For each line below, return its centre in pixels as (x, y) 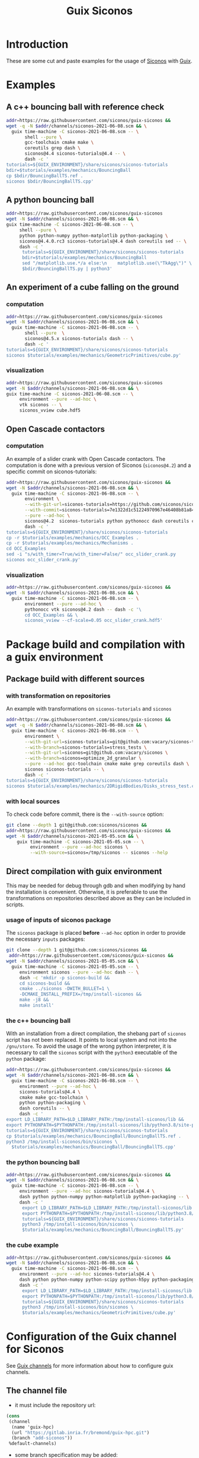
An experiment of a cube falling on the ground (93, 287)
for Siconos (35, 1349)
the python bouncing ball (43, 1162)
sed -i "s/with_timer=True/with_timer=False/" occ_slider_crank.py (91, 554)
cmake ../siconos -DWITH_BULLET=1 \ (65, 989)
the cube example (33, 1245)
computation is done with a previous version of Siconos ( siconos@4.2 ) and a (99, 465)
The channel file (36, 1391)
